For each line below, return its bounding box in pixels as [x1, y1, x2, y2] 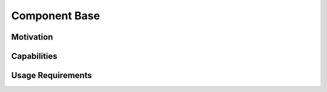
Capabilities [11, 51, 58, 61]
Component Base [11, 9, 100, 22]
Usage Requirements [11, 70, 92, 81]
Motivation [11, 32, 53, 42]
